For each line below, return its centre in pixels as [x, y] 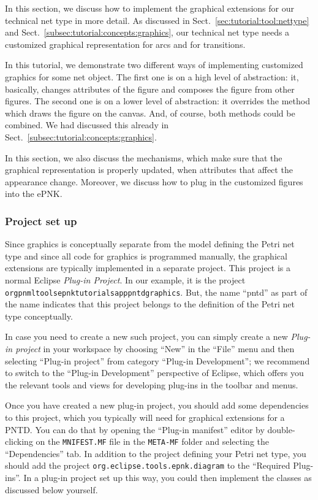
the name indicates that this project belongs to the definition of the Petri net [150, 304]
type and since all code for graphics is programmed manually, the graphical [146, 256]
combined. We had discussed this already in [87, 125]
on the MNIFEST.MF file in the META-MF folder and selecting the [153, 441]
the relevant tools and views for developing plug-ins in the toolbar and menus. [152, 384]
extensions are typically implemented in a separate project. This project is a [148, 268]
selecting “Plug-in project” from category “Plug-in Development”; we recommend [157, 360]
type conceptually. [39, 316]
